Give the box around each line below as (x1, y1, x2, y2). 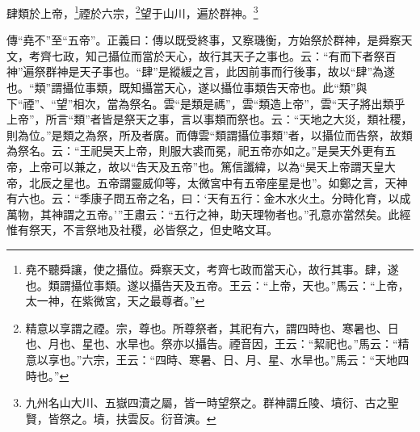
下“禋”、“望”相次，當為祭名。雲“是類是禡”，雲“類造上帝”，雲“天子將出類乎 (6, 94, 405, 111)
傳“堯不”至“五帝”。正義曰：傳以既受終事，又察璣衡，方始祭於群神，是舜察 (6, 31, 401, 48)
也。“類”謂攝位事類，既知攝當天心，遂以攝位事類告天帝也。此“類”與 (6, 79, 367, 96)
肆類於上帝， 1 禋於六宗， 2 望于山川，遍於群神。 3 (6, 2, 258, 21)
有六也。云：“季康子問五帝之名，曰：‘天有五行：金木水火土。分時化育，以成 (6, 190, 411, 207)
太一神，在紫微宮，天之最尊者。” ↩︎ (25, 292, 205, 309)
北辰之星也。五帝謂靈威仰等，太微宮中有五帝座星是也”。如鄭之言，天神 (28, 174, 408, 191)
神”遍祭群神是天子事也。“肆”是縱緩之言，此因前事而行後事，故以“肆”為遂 (6, 63, 396, 80)
